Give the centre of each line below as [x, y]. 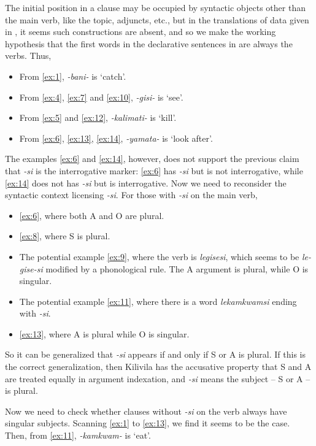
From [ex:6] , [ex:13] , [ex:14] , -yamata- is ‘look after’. [116, 138]
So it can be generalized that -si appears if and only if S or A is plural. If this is [155, 354]
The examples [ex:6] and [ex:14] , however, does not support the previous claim [152, 159]
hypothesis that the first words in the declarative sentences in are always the [149, 43]
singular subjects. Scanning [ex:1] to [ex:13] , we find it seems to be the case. [148, 423]
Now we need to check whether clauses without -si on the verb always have [146, 411]
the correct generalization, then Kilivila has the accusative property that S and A [158, 367]
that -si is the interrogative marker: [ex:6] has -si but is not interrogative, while [154, 170]
